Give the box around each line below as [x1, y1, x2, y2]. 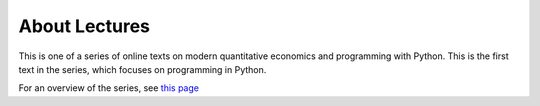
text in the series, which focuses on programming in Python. [18, 63, 267, 75]
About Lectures [18, 15, 150, 37]
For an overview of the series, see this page [18, 82, 200, 94]
